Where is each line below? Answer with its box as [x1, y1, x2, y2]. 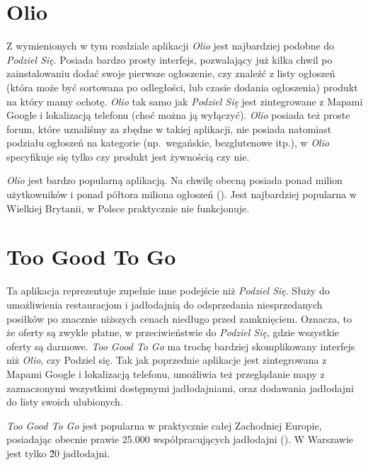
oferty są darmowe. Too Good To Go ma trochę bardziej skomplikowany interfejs [6, 338, 355, 353]
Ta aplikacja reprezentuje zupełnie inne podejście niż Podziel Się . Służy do [6, 283, 330, 298]
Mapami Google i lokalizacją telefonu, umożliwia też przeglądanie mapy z [6, 366, 325, 381]
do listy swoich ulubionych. [6, 394, 123, 409]
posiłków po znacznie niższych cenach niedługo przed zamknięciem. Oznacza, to [6, 311, 352, 326]
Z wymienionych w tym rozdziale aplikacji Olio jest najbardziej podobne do [6, 38, 335, 53]
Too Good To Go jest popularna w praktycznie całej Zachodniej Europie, [6, 418, 322, 432]
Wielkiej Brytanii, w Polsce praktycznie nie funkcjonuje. [6, 200, 250, 215]
